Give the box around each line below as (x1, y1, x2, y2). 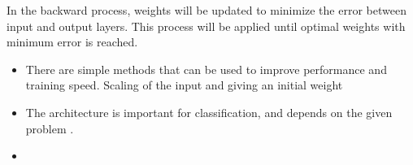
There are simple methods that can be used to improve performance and (25, 60, 387, 77)
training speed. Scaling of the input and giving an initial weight (25, 76, 343, 93)
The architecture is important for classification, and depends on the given (25, 103, 393, 120)
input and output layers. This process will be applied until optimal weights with (7, 17, 406, 34)
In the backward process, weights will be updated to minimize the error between (7, 2, 406, 18)
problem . (25, 119, 74, 137)
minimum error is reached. (7, 33, 138, 50)
